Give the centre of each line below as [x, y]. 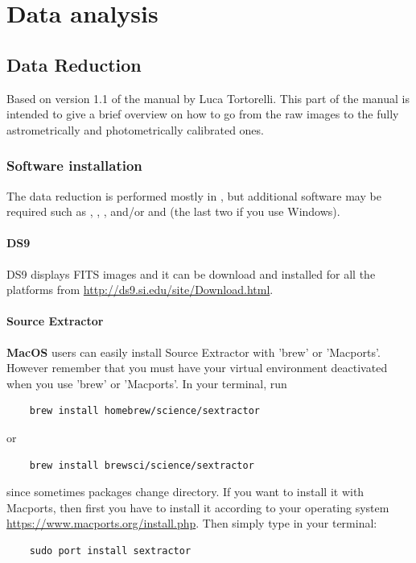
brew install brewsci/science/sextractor [142, 465]
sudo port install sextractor [110, 551]
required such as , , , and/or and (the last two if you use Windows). [173, 211]
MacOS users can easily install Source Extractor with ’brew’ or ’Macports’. [194, 352]
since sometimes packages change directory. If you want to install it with [185, 492]
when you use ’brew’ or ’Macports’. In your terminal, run [147, 383]
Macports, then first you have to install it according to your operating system [198, 507]
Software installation [74, 166]
